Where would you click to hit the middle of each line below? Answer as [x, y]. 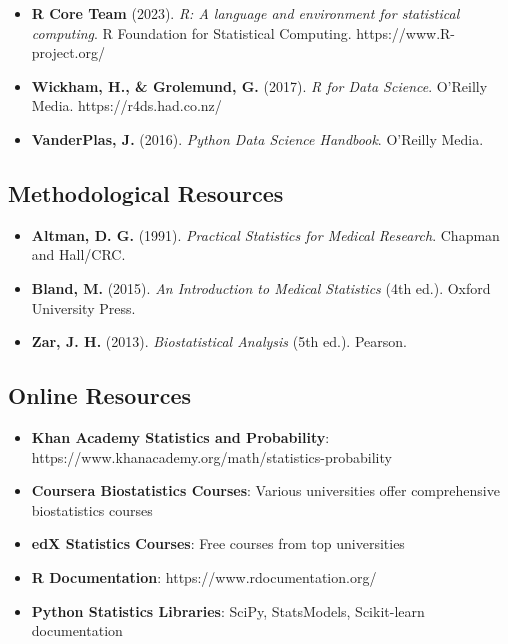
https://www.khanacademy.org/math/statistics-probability [211, 456]
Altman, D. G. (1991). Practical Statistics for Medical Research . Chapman [265, 234]
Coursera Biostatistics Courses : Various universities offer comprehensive [265, 490]
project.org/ [68, 52]
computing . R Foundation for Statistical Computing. [191, 32]
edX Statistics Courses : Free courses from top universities [218, 543]
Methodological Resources [146, 192]
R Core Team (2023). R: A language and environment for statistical [245, 13]
